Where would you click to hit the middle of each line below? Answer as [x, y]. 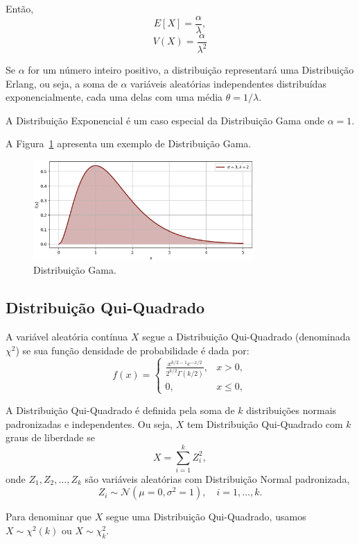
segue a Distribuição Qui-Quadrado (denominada [246, 337]
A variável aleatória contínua [67, 337]
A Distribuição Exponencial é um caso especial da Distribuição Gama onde [165, 120]
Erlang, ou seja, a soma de [62, 83]
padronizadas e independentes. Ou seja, [89, 423]
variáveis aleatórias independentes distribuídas [228, 83]
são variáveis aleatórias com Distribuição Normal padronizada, [217, 478]
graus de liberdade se [50, 437]
